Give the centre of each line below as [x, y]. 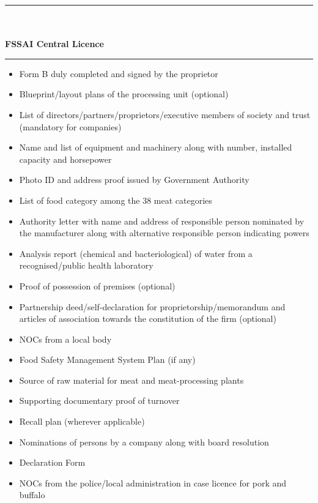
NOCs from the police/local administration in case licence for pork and [153, 483]
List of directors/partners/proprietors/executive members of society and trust [165, 114]
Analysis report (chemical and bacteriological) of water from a [136, 253]
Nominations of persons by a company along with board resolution [144, 442]
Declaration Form [52, 462]
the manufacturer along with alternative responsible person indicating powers [164, 233]
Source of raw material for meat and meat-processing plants [131, 380]
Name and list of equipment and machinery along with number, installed [156, 147]
